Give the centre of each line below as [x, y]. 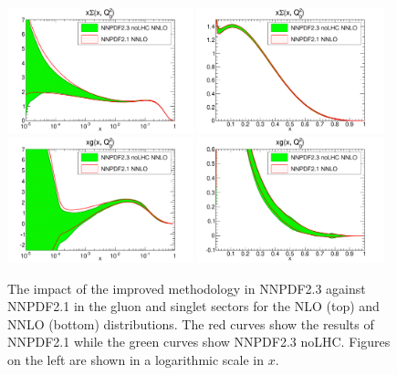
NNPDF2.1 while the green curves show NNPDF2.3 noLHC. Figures [199, 342]
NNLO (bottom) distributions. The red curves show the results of [191, 323]
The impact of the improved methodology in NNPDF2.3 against [187, 288]
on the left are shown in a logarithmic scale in [136, 359]
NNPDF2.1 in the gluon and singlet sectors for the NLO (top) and [193, 306]
